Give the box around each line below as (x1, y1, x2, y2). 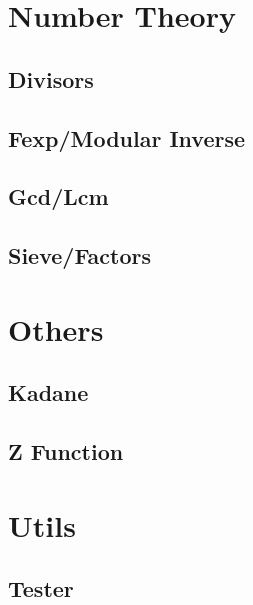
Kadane (8, 377, 89, 408)
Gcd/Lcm (8, 181, 109, 212)
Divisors (8, 63, 94, 94)
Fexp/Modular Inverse (8, 122, 246, 153)
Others (8, 308, 104, 349)
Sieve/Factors (8, 240, 152, 271)
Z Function (8, 436, 124, 467)
